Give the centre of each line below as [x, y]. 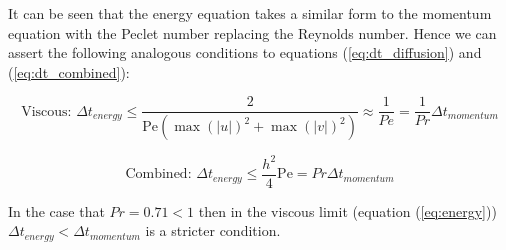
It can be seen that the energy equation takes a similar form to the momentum [250, 13]
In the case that [56, 210]
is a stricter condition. [213, 230]
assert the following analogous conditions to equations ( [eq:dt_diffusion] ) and [245, 52]
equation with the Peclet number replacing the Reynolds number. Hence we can [252, 32]
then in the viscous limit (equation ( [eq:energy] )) [347, 210]
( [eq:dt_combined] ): [69, 71]
